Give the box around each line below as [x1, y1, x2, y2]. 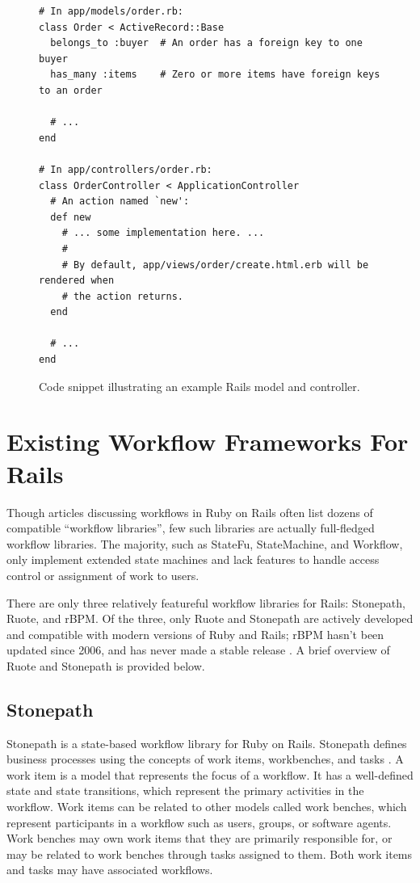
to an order [39, 84, 103, 96]
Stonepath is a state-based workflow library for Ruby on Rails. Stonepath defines [6, 734, 407, 751]
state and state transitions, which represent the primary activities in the [6, 782, 364, 799]
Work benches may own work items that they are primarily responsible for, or [6, 830, 393, 847]
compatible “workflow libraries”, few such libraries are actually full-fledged [6, 519, 375, 536]
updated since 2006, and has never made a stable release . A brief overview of [6, 641, 390, 658]
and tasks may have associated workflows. [6, 861, 213, 878]
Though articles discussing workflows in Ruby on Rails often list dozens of [6, 503, 373, 520]
